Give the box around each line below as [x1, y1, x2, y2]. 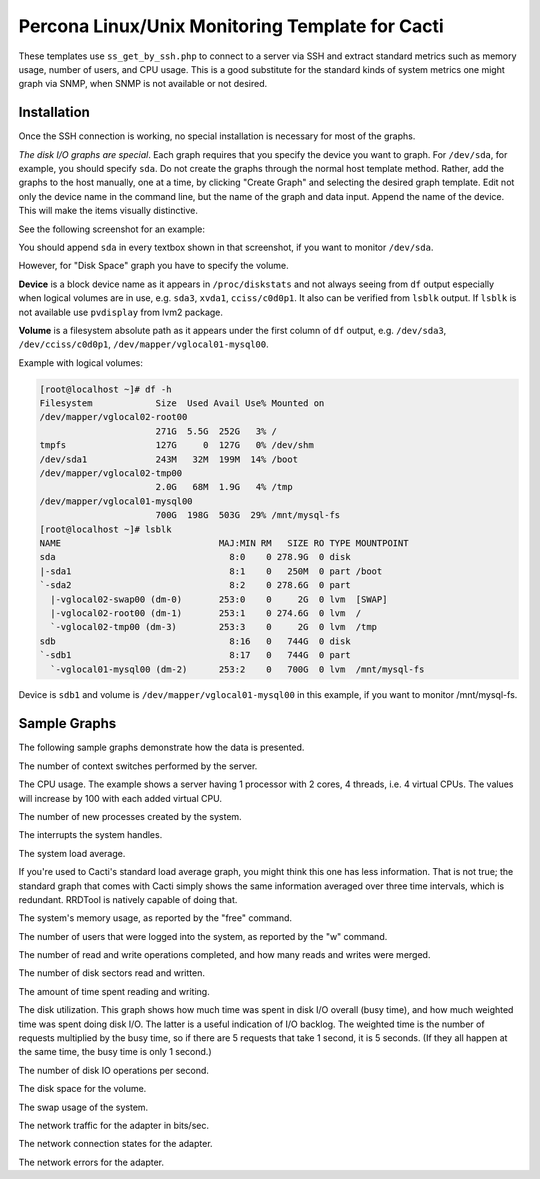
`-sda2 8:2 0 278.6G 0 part [39, 580, 351, 591]
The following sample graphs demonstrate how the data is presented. [18, 741, 305, 754]
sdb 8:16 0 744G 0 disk [39, 635, 351, 647]
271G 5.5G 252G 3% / [155, 425, 277, 437]
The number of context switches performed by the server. [18, 760, 258, 772]
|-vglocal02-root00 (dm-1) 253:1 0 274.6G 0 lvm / [50, 607, 362, 619]
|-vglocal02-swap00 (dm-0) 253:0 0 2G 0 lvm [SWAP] [50, 593, 388, 605]
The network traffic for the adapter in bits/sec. [18, 1119, 210, 1131]
